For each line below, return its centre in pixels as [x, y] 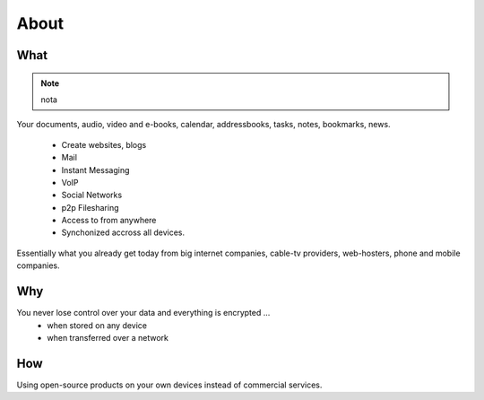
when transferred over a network [108, 337]
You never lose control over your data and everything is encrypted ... [143, 313]
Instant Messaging [95, 170]
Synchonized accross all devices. [123, 232]
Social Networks [92, 195]
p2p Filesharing [91, 207]
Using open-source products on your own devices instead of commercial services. [169, 385]
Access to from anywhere [109, 221]
